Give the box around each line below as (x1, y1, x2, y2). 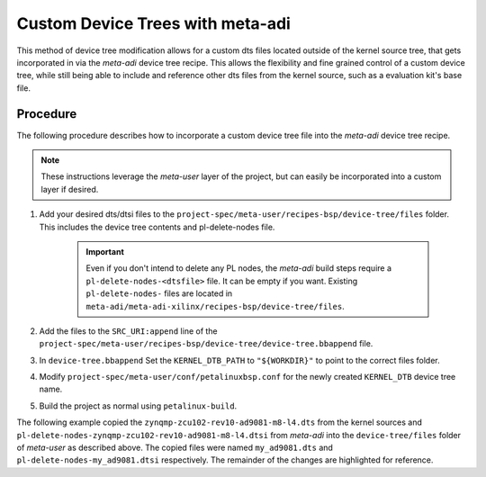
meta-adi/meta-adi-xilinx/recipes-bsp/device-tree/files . (85, 301, 346, 311)
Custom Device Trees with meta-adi (16, 13, 292, 33)
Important (85, 246, 125, 256)
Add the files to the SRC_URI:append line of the (39, 325, 218, 337)
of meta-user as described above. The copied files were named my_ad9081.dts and (16, 442, 333, 454)
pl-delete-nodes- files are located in (85, 288, 233, 299)
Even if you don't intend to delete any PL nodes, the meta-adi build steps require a (85, 263, 391, 274)
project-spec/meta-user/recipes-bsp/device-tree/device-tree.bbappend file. (39, 338, 373, 349)
